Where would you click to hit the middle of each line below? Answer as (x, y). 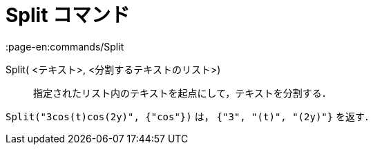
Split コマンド (68, 15)
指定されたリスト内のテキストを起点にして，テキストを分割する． (182, 93)
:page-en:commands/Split (65, 46)
